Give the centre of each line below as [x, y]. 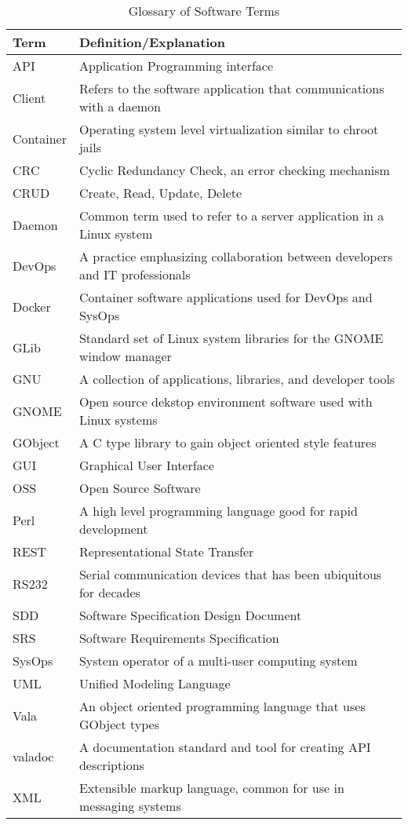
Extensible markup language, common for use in [211, 788]
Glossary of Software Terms [204, 11]
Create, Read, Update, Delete [160, 193]
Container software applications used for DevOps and [226, 297]
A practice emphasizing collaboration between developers [236, 256]
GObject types [119, 724]
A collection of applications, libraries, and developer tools [237, 379]
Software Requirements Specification [179, 638]
